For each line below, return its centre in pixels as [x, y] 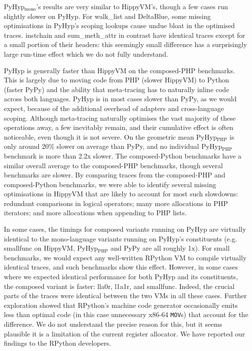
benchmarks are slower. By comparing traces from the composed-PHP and [115, 175]
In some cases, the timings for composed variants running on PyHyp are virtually [125, 229]
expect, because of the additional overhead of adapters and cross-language [114, 108]
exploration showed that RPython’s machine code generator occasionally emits [121, 305]
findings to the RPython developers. [58, 343]
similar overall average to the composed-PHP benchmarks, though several [113, 165]
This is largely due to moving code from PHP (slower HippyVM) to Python [117, 80]
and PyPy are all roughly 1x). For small [170, 248]
